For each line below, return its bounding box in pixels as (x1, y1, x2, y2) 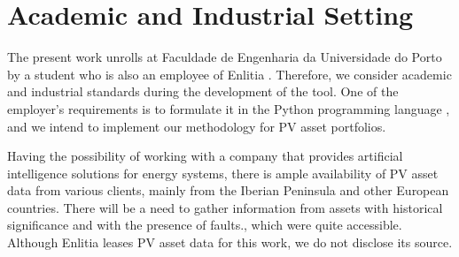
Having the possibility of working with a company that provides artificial (7, 147, 403, 165)
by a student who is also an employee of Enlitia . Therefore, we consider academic (7, 64, 452, 83)
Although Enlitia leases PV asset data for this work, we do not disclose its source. (7, 233, 453, 252)
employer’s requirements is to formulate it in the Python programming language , (7, 99, 450, 117)
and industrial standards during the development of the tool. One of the (7, 82, 399, 101)
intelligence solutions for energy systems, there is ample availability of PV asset (7, 163, 439, 182)
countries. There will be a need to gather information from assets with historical (7, 198, 443, 216)
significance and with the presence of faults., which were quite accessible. (7, 215, 402, 234)
